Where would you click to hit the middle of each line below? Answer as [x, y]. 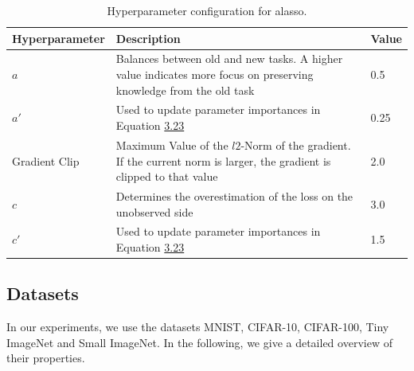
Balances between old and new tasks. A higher [229, 59]
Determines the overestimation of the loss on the [234, 195]
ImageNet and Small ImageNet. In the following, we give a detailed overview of [199, 342]
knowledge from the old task [185, 90]
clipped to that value [167, 176]
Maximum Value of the [172, 144]
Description [148, 38]
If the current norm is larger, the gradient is [223, 160]
